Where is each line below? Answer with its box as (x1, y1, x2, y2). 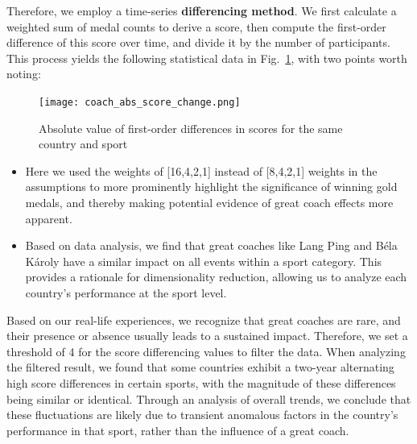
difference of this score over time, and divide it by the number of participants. (6, 34, 390, 51)
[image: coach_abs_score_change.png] (39, 96, 241, 108)
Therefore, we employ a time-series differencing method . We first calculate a (6, 2, 397, 19)
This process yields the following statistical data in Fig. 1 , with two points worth (6, 49, 407, 66)
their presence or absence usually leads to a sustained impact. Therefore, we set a (6, 327, 408, 344)
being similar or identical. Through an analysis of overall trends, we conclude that (6, 390, 411, 407)
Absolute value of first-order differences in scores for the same (39, 119, 343, 136)
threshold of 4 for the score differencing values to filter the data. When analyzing (6, 342, 406, 359)
